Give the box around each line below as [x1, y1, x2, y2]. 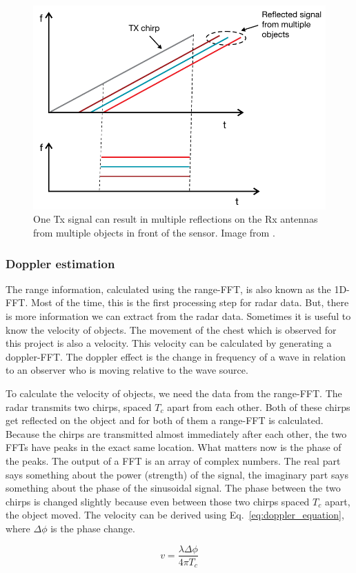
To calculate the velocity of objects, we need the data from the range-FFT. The [6, 385, 342, 400]
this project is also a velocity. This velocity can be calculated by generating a [6, 336, 332, 350]
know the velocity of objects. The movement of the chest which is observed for [6, 322, 337, 336]
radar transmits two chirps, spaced [6, 399, 152, 414]
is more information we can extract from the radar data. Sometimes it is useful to [6, 309, 351, 323]
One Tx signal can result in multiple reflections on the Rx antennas [33, 212, 318, 226]
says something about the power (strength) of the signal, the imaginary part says [6, 467, 348, 481]
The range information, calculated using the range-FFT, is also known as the [6, 281, 331, 296]
